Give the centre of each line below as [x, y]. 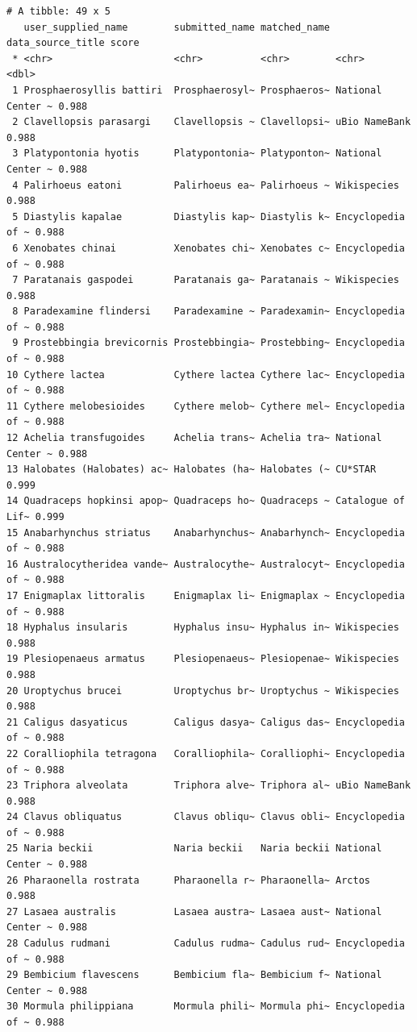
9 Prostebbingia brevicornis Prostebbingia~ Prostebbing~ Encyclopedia [208, 343]
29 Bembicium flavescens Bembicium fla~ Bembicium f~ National [194, 975]
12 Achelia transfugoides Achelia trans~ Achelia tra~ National [194, 438]
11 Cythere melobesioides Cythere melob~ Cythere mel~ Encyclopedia [206, 406]
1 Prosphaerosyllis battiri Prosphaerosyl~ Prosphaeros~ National [197, 90]
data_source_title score [73, 43]
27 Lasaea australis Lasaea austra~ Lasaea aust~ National [194, 911]
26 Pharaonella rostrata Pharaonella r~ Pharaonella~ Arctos [189, 880]
